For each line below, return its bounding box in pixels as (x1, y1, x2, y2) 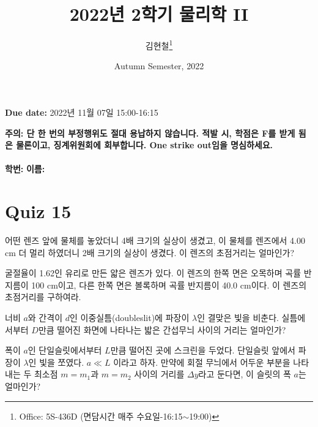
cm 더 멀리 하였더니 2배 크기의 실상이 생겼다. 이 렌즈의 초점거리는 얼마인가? (5, 246, 295, 259)
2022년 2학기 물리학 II (69, 1, 249, 26)
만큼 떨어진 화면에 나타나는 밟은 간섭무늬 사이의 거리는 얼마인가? (38, 323, 286, 336)
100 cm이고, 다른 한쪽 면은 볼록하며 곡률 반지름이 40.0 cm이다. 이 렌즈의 (31, 278, 307, 291)
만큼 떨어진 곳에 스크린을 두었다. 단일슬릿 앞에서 (110, 344, 295, 357)
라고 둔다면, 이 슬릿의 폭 (198, 368, 291, 380)
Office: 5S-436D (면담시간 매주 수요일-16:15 (19, 409, 183, 422)
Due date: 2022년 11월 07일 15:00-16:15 (5, 105, 158, 118)
